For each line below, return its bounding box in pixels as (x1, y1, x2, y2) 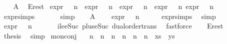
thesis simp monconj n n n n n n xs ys (3, 30, 175, 40)
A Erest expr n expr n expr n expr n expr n (13, 1, 214, 11)
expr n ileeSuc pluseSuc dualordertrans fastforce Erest (3, 20, 223, 31)
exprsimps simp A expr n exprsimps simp (3, 10, 216, 21)
